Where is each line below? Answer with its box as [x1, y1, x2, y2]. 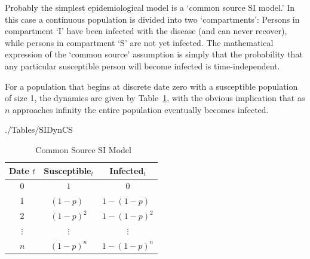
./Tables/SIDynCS [5, 123, 73, 136]
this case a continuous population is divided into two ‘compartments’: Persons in [5, 13, 300, 25]
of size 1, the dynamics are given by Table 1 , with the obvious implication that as [5, 92, 305, 104]
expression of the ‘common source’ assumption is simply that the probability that [5, 48, 303, 60]
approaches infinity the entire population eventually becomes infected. [13, 103, 269, 115]
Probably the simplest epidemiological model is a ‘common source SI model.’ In [5, 1, 295, 13]
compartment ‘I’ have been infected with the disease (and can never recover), [5, 25, 287, 37]
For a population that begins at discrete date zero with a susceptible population [5, 80, 298, 92]
